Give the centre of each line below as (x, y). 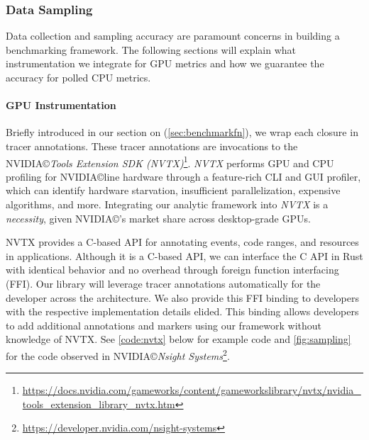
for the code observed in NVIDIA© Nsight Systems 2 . (118, 354)
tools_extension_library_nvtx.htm (99, 404)
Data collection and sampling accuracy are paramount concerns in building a (173, 36)
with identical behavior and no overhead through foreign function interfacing (172, 270)
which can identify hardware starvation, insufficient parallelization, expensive (173, 190)
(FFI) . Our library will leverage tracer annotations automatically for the (163, 283)
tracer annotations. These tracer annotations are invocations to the (152, 146)
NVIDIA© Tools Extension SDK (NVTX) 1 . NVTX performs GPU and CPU (170, 162)
